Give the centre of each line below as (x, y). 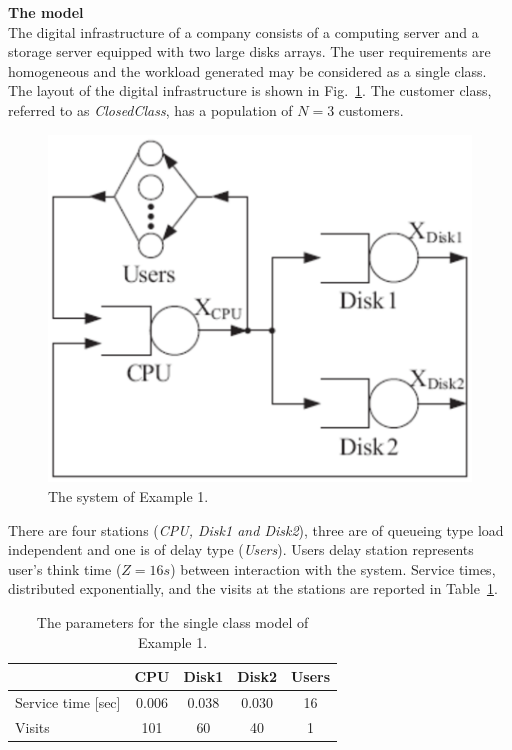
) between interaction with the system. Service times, (333, 568)
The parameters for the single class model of (172, 621)
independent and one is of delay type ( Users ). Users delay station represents (241, 549)
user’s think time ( (65, 568)
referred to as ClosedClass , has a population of (150, 109)
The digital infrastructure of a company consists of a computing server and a (243, 31)
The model (46, 12)
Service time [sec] (68, 702)
